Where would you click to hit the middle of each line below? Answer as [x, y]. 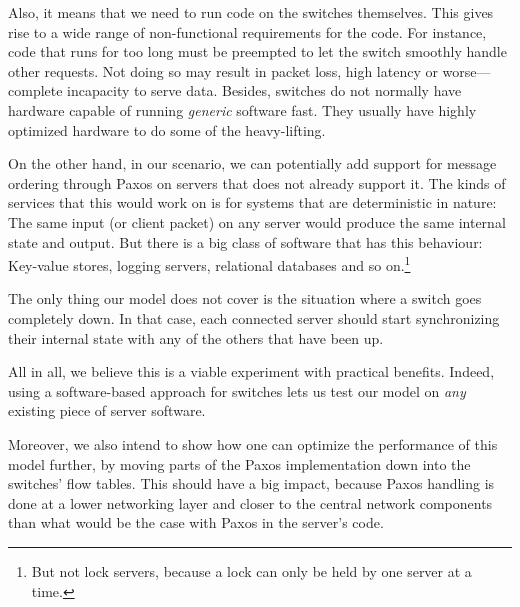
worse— [466, 70]
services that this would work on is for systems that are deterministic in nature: [252, 202]
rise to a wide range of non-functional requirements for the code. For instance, [247, 31]
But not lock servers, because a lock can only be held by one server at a [251, 570]
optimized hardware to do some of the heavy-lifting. [167, 129]
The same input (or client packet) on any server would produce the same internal [257, 221]
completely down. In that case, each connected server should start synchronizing [254, 317]
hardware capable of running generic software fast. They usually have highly [242, 109]
